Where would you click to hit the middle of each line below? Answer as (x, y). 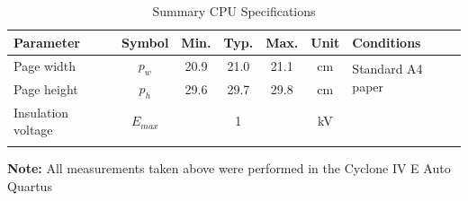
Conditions (387, 42)
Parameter (47, 42)
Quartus (30, 186)
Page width (45, 66)
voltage (33, 130)
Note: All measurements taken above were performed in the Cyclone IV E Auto (229, 168)
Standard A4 (387, 69)
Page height (46, 89)
